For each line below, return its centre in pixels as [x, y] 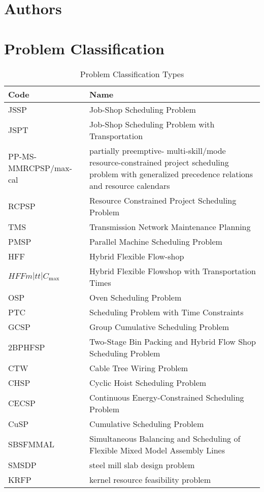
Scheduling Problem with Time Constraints [167, 312]
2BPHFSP [27, 347]
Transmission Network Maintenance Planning [170, 226]
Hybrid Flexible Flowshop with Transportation [173, 271]
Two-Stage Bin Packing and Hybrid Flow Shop [173, 341]
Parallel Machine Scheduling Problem [156, 241]
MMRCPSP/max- [40, 168]
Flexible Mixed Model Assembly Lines [157, 450]
